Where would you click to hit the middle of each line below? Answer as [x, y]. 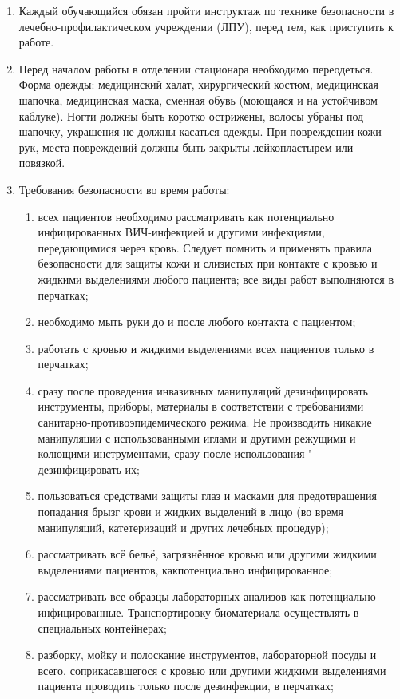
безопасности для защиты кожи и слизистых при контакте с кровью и [208, 263]
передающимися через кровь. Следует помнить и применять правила [205, 247]
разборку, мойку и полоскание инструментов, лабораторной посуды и [207, 655]
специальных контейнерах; [102, 628]
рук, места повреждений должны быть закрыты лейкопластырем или [186, 147]
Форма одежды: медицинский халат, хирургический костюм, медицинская [198, 84]
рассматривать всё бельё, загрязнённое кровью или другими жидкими [207, 554]
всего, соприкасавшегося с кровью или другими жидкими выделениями [212, 670]
